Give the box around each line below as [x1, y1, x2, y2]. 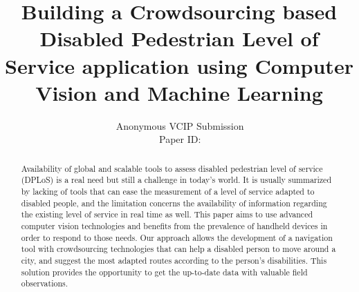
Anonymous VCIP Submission [116, 118, 244, 133]
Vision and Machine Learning [35, 78, 323, 106]
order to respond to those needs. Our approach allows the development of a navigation [21, 231, 333, 243]
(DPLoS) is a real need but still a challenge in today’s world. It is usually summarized [21, 174, 332, 186]
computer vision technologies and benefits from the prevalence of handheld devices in [21, 220, 328, 231]
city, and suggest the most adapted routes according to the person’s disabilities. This [21, 254, 327, 266]
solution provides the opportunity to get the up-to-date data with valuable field [21, 266, 308, 278]
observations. [21, 278, 68, 289]
